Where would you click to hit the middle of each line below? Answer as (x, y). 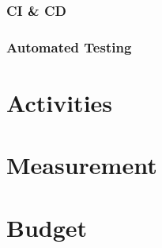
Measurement (82, 165)
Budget (47, 227)
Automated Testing (69, 46)
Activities (60, 102)
